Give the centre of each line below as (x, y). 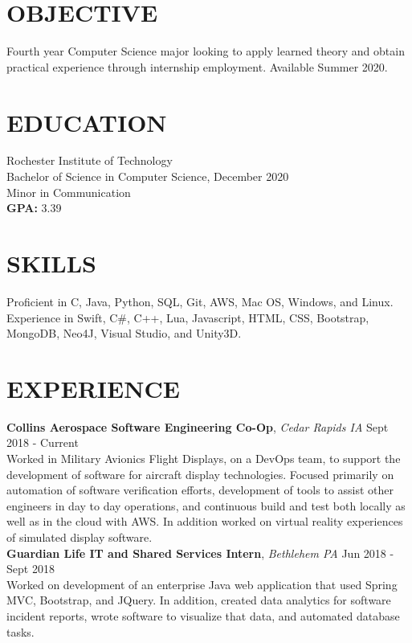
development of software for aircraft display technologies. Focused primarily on (200, 474)
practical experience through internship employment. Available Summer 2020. (197, 66)
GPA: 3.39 (34, 208)
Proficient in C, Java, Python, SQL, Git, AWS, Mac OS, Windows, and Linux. (200, 301)
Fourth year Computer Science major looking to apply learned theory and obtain (206, 51)
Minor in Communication (69, 192)
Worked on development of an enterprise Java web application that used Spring (202, 584)
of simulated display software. (80, 537)
